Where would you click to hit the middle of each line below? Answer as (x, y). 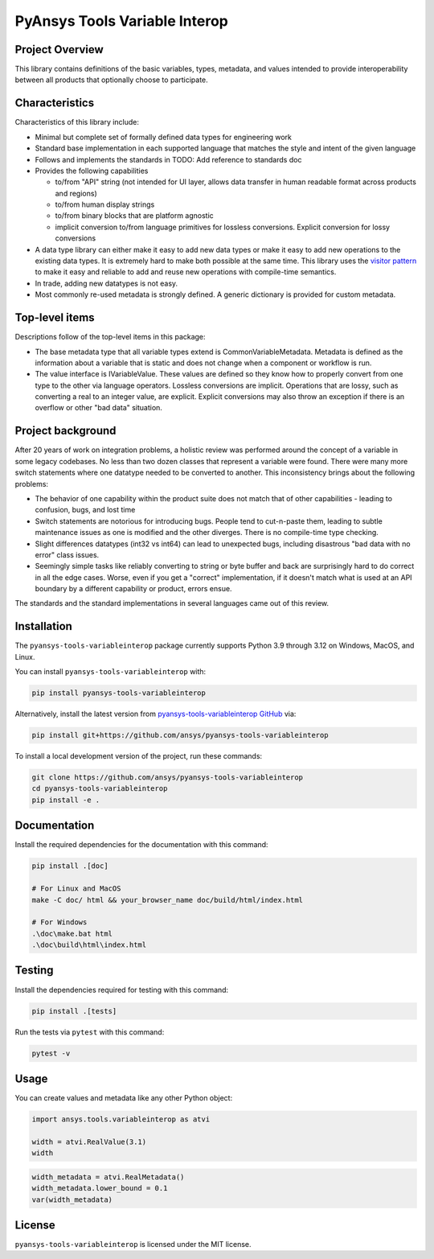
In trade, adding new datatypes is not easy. (106, 283)
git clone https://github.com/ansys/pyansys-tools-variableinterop (168, 778)
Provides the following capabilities (92, 171)
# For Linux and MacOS (76, 889)
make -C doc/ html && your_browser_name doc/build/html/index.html (168, 900)
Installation (43, 626)
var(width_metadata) (72, 1199)
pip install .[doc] (70, 866)
